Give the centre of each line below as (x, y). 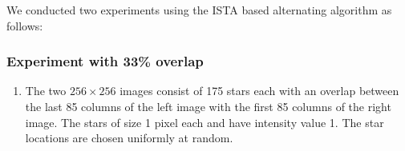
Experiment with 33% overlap (105, 61)
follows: (25, 25)
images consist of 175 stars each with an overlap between (259, 91)
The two (46, 91)
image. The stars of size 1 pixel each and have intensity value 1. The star (205, 122)
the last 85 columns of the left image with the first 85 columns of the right (208, 106)
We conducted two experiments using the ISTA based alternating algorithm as (199, 10)
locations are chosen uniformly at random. (129, 138)
